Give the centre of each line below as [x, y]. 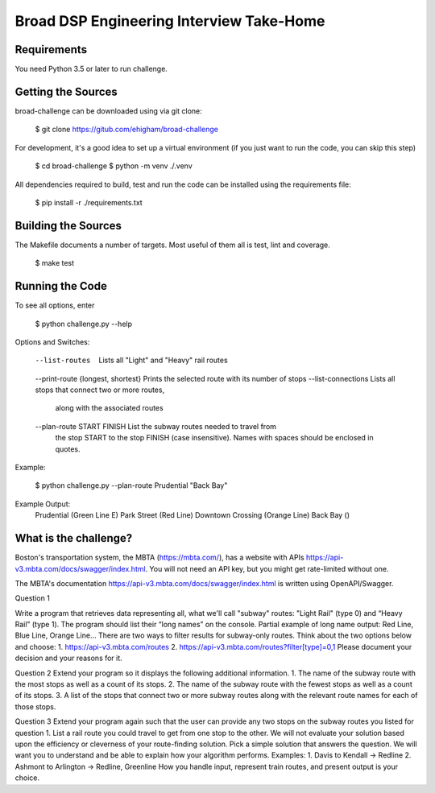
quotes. [68, 449]
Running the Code [61, 286]
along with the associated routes [110, 408]
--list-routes [63, 361]
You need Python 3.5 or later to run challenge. [91, 69]
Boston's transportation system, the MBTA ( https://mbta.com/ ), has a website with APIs [160, 558]
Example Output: [43, 504]
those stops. [35, 706]
